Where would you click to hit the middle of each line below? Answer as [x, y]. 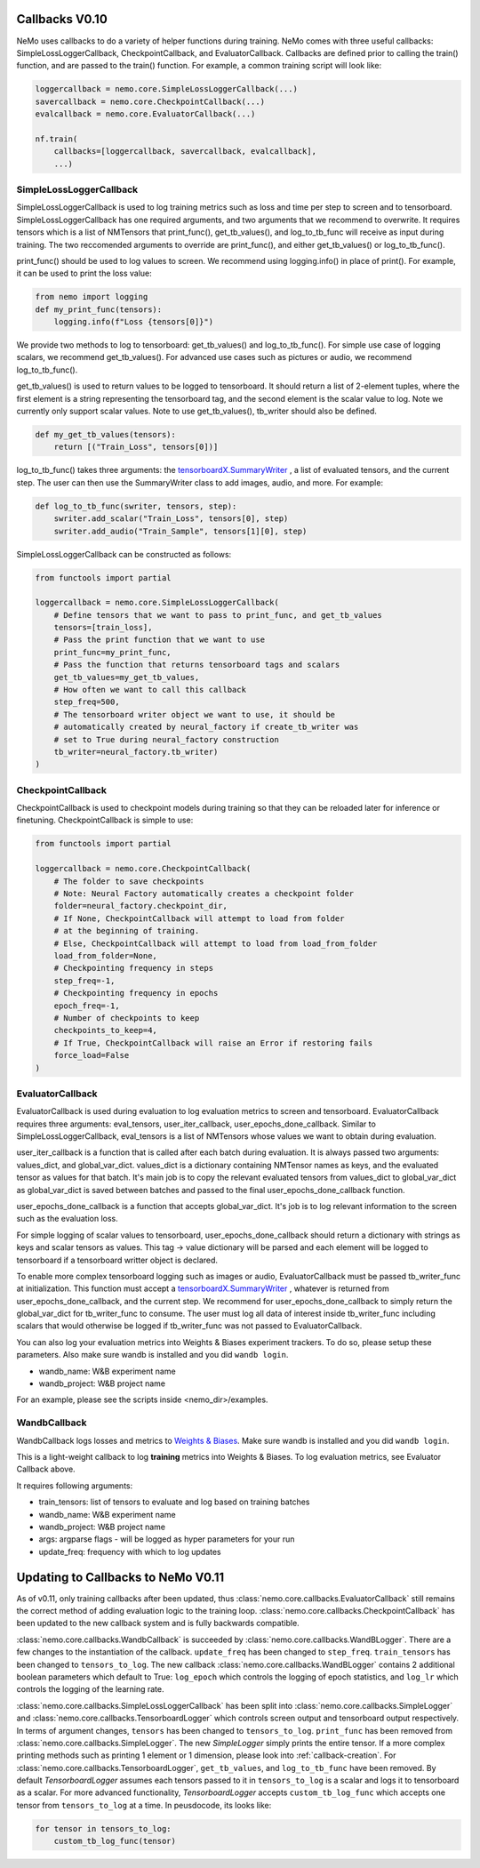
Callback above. [46, 1469]
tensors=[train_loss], [103, 628]
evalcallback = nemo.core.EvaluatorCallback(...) [145, 114]
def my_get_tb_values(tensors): [106, 434]
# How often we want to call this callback [150, 690]
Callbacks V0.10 [62, 19]
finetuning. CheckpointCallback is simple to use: [105, 820]
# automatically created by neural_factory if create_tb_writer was [206, 727]
